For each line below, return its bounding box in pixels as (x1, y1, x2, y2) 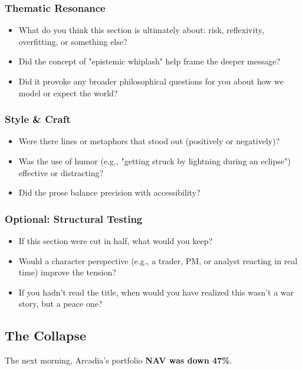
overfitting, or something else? (18, 35, 127, 47)
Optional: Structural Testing (5, 211, 143, 226)
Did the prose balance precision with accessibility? (18, 186, 201, 199)
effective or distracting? (18, 166, 104, 178)
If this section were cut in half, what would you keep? (18, 235, 213, 246)
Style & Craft (5, 112, 71, 126)
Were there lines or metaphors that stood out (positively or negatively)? (18, 135, 280, 147)
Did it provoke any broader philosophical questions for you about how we (18, 75, 284, 87)
